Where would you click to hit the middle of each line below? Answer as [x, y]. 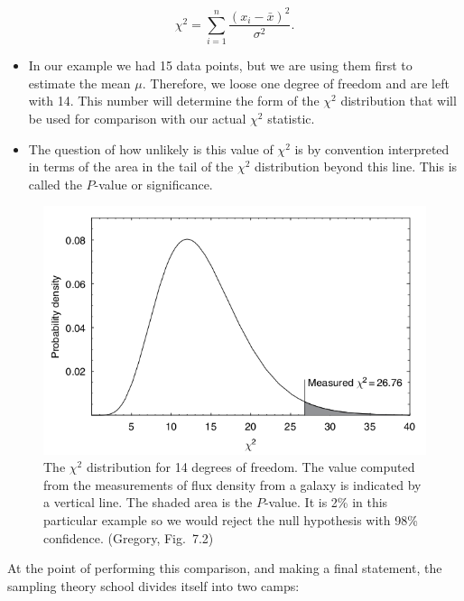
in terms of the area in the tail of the [131, 166]
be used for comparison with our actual [137, 119]
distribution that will [399, 101]
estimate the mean [79, 83]
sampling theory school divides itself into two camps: [153, 585]
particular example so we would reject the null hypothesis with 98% [231, 519]
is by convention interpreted [372, 148]
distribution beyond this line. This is [356, 166]
